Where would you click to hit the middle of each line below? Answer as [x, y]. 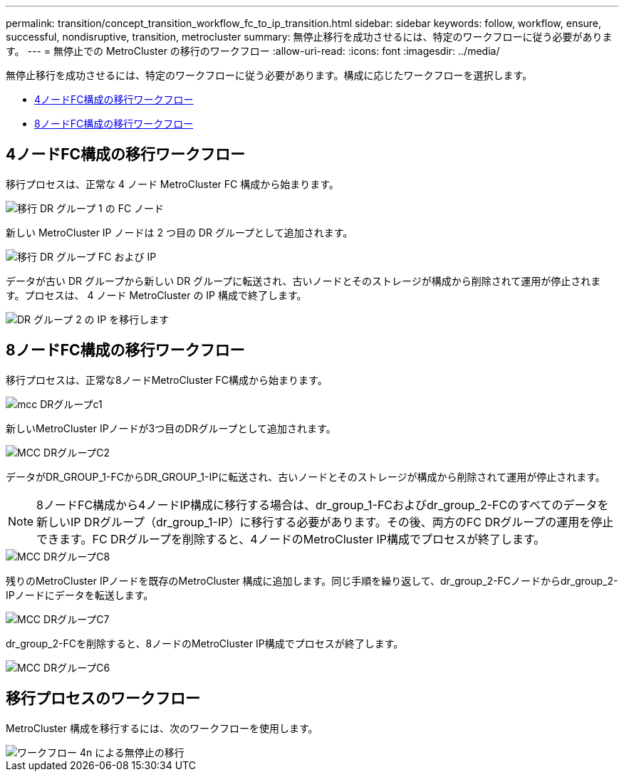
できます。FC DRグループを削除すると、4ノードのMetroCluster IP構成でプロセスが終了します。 [291, 539]
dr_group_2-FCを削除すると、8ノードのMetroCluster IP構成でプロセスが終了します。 [205, 643]
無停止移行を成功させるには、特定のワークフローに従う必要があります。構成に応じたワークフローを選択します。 [269, 75]
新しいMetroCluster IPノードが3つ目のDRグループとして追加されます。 [171, 428]
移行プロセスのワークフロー [103, 699]
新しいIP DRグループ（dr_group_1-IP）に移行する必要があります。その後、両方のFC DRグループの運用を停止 [325, 522]
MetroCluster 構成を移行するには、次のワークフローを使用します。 [162, 728]
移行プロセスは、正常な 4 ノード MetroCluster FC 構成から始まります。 [172, 184]
